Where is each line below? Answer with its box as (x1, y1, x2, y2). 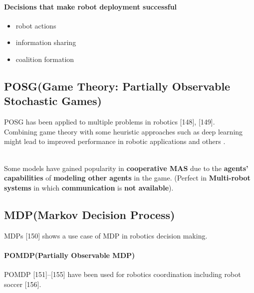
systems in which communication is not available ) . (4, 182, 174, 192)
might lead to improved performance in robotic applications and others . (4, 136, 226, 146)
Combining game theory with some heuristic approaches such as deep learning (4, 126, 243, 136)
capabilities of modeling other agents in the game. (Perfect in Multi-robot (4, 172, 251, 183)
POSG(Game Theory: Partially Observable (4, 78, 231, 93)
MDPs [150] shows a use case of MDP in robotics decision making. (4, 230, 208, 240)
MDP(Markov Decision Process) (4, 206, 175, 222)
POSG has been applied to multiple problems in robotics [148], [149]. (4, 116, 215, 127)
